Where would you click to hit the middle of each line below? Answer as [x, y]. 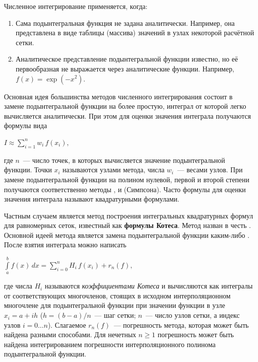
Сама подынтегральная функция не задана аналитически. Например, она [125, 23]
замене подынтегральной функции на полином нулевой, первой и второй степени [127, 179]
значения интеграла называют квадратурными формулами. [92, 199]
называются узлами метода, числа [114, 170]
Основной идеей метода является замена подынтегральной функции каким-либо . [127, 235]
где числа [18, 286]
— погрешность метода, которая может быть [181, 325]
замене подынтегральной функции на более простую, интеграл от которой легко [125, 106]
